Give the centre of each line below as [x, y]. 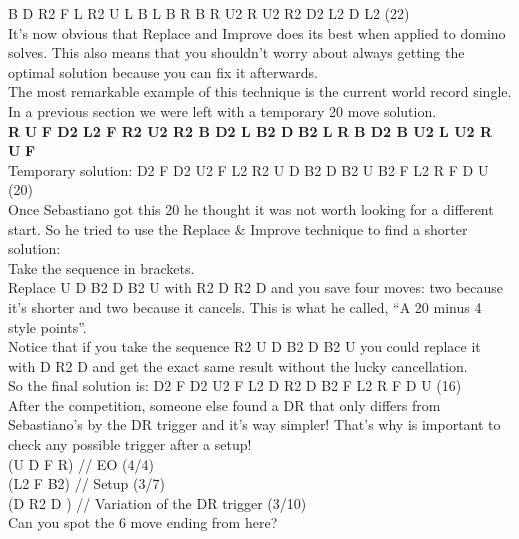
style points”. [47, 326]
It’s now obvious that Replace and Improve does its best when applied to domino [257, 32]
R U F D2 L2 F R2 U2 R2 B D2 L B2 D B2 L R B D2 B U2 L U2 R [250, 130]
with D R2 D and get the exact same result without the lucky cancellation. [238, 365]
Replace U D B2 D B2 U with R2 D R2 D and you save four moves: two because [256, 287]
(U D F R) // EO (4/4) [81, 463]
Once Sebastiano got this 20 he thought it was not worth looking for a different [251, 208]
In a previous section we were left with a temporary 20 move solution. [222, 110]
